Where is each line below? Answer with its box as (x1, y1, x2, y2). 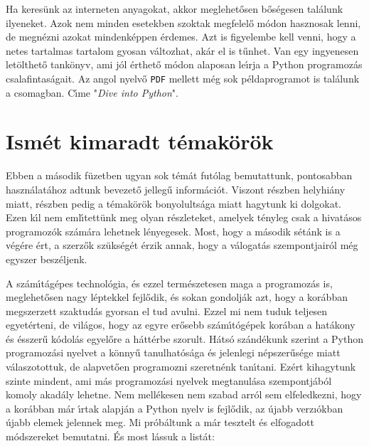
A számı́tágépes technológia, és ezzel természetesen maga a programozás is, (6, 275, 333, 290)
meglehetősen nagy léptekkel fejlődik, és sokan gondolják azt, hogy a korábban (6, 290, 348, 304)
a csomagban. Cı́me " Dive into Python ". (6, 85, 178, 100)
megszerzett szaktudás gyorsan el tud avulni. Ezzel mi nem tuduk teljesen (6, 303, 328, 318)
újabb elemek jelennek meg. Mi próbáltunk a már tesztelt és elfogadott (6, 415, 314, 430)
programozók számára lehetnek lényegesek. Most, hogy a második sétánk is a (6, 223, 341, 238)
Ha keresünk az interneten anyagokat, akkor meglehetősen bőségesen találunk (6, 1, 343, 16)
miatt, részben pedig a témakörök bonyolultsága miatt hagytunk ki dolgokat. (6, 196, 341, 211)
